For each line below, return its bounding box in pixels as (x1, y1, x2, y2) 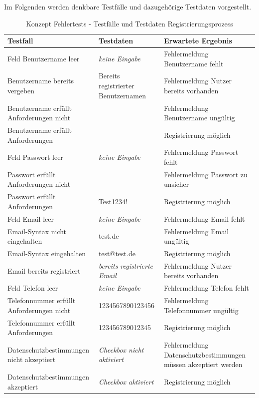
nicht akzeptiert (7, 354, 56, 365)
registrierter (98, 80, 134, 91)
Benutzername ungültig (163, 112, 235, 123)
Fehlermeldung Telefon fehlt (163, 283, 249, 293)
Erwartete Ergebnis (163, 35, 232, 46)
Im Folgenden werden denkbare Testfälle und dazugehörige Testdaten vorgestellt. (4, 1, 252, 11)
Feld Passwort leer (7, 152, 63, 162)
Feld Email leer (7, 213, 54, 224)
